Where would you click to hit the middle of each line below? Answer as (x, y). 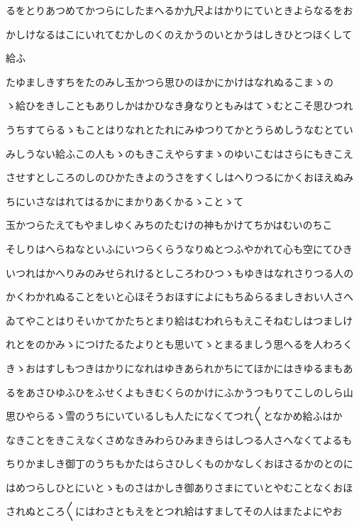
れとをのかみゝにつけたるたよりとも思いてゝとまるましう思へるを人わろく (179, 344)
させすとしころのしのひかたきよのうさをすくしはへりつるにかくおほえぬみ (180, 177)
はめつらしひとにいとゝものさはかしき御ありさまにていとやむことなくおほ (179, 487)
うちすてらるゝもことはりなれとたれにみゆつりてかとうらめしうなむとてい (179, 129)
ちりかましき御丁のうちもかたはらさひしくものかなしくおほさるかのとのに (179, 463)
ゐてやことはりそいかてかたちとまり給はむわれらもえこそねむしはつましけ (179, 320)
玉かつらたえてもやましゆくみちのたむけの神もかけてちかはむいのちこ (169, 225)
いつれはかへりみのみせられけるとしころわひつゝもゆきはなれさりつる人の (180, 272)
